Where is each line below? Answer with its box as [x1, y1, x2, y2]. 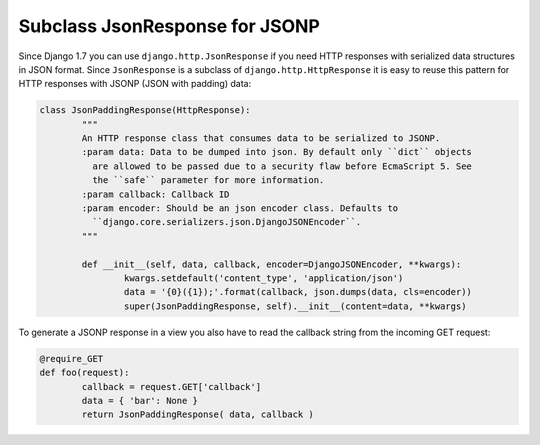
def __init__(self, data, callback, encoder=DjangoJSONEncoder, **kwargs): [81, 258, 462, 270]
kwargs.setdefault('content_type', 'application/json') [123, 273, 404, 284]
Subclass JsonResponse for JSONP [18, 15, 320, 37]
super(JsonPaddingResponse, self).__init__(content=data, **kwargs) [123, 300, 467, 312]
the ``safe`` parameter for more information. [91, 175, 325, 186]
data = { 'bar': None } [81, 395, 199, 406]
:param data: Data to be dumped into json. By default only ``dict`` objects [81, 146, 472, 158]
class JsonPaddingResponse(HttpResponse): [39, 105, 251, 116]
